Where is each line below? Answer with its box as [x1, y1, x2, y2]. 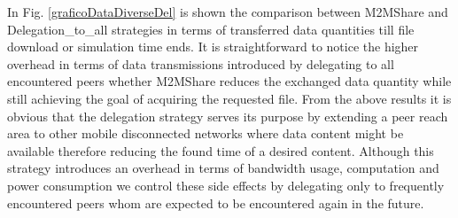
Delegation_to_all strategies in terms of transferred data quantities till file [7, 19, 415, 38]
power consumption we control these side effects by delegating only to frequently [7, 175, 445, 194]
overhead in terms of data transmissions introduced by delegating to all [7, 54, 394, 73]
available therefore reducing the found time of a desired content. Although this [7, 141, 434, 160]
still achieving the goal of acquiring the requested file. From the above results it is [7, 89, 452, 107]
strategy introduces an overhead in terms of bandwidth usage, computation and [7, 159, 439, 177]
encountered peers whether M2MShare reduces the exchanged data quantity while [7, 72, 452, 90]
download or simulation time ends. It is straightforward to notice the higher [7, 37, 419, 56]
